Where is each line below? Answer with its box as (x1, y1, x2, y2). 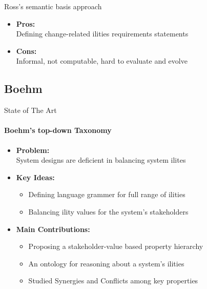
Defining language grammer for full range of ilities (28, 189, 185, 200)
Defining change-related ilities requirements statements (16, 28, 189, 39)
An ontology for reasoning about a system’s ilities (28, 258, 184, 268)
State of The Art (4, 105, 57, 115)
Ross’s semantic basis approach (4, 1, 102, 11)
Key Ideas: (16, 171, 55, 182)
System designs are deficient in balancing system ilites (16, 155, 186, 165)
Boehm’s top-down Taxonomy (4, 125, 112, 136)
